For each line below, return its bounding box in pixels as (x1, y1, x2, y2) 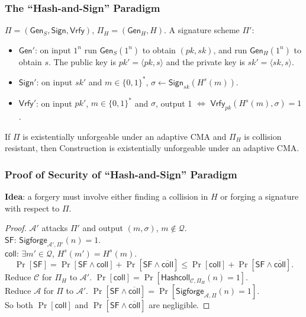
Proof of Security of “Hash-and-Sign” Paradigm (5, 166, 237, 181)
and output (82, 222, 124, 234)
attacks (41, 222, 68, 234)
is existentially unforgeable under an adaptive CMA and (22, 130, 227, 142)
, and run (213, 43, 247, 56)
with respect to (5, 201, 60, 214)
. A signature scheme (164, 24, 240, 36)
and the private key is (166, 55, 245, 68)
